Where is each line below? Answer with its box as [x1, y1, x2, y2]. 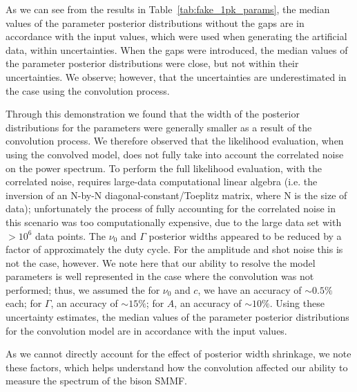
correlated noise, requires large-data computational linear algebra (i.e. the [6, 174, 318, 189]
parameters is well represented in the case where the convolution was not [6, 269, 314, 283]
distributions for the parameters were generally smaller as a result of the [6, 120, 312, 134]
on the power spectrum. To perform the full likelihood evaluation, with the [6, 160, 322, 175]
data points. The [35, 228, 106, 243]
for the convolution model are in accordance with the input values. [6, 323, 287, 337]
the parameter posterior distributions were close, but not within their [6, 56, 299, 71]
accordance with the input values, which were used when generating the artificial [6, 29, 347, 44]
